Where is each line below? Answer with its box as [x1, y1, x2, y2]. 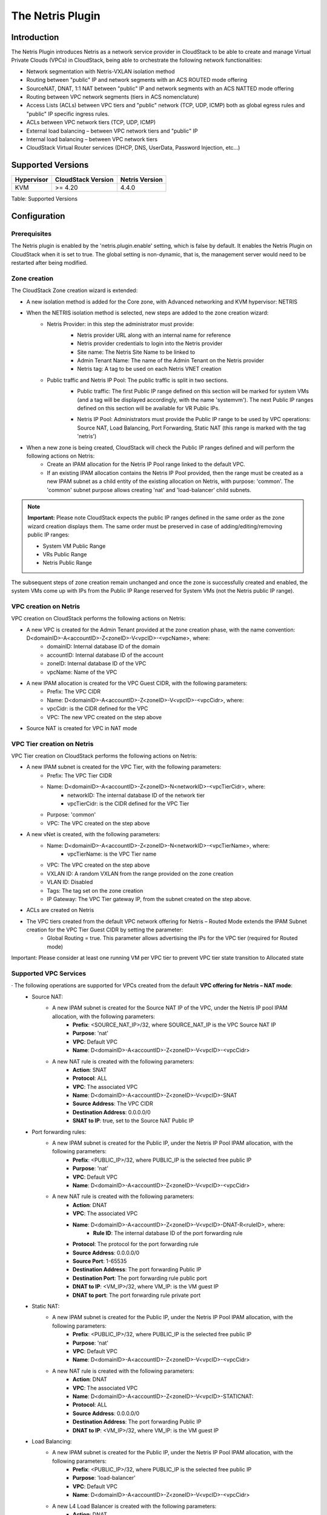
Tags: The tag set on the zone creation [47, 887, 144, 894]
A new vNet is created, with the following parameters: [26, 831, 160, 838]
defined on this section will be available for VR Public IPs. [77, 405, 220, 412]
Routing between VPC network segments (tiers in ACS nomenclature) [26, 93, 200, 101]
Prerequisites [11, 230, 51, 238]
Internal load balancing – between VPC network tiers [26, 135, 157, 142]
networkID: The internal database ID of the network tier [67, 791, 205, 799]
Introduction [11, 32, 59, 42]
